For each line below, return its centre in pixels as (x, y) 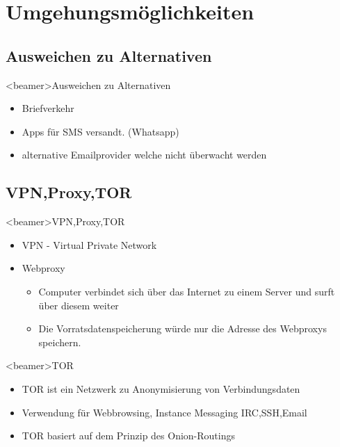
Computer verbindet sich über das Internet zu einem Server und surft (187, 291)
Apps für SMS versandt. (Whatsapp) (100, 131)
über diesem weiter (79, 305)
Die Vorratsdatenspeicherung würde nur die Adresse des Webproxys (183, 328)
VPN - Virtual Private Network (89, 244)
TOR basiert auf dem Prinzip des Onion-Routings (128, 436)
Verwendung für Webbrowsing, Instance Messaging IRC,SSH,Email (164, 412)
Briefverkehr (48, 108)
